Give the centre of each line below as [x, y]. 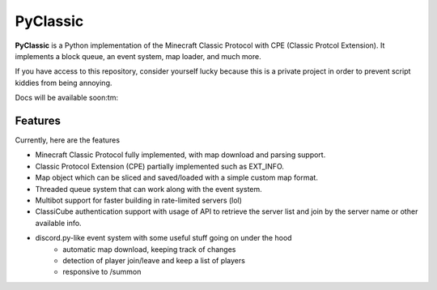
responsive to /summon [102, 272]
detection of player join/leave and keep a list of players [154, 260]
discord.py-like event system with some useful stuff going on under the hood [163, 238]
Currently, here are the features [68, 140]
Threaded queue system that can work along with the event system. [148, 189]
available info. [58, 223]
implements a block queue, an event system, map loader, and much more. [138, 56]
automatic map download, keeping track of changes [149, 249]
